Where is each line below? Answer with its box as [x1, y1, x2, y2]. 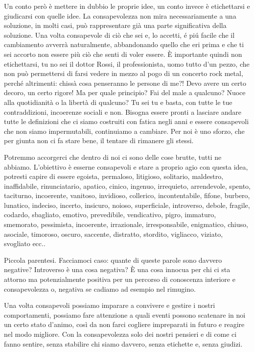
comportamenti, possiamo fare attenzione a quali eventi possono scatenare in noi [4, 309, 246, 320]
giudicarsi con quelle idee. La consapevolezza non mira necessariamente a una [4, 10, 236, 21]
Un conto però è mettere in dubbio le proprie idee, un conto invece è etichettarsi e [4, 1, 250, 11]
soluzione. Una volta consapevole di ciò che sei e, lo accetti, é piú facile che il [4, 29, 235, 40]
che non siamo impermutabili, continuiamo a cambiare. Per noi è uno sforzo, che [4, 126, 245, 136]
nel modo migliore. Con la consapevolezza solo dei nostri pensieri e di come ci [4, 329, 237, 339]
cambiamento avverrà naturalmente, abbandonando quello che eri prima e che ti [4, 39, 244, 50]
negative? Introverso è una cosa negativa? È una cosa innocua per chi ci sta [4, 264, 231, 275]
